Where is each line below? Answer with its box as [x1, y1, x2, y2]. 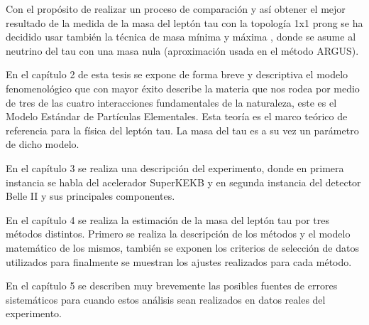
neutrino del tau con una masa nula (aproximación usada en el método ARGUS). [6, 43, 359, 58]
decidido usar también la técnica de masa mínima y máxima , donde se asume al [6, 29, 356, 44]
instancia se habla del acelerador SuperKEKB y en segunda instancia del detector [6, 174, 361, 189]
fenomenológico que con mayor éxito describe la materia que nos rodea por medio [6, 80, 360, 95]
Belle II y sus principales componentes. [6, 188, 175, 203]
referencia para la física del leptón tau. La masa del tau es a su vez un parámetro [6, 122, 359, 137]
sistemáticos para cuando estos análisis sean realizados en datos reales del [6, 292, 326, 307]
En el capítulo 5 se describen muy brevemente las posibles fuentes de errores [6, 278, 338, 293]
